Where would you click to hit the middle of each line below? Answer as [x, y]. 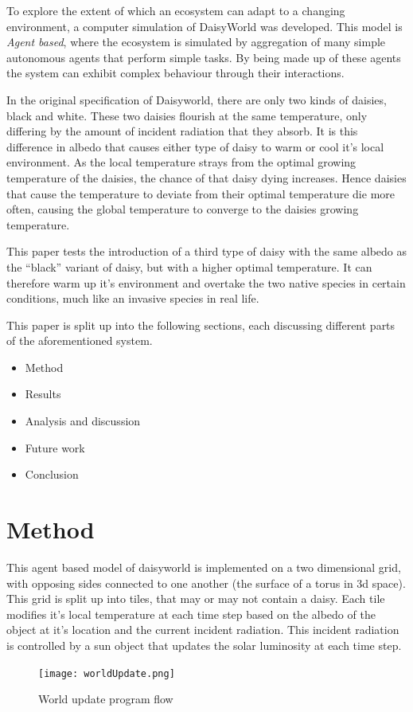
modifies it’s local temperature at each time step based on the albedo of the [191, 614]
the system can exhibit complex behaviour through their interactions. [175, 73]
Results [43, 394]
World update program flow [106, 699]
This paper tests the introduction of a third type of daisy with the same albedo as [207, 251]
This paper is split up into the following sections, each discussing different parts [201, 325]
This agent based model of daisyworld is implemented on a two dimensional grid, [204, 567]
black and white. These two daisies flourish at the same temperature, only [187, 115]
